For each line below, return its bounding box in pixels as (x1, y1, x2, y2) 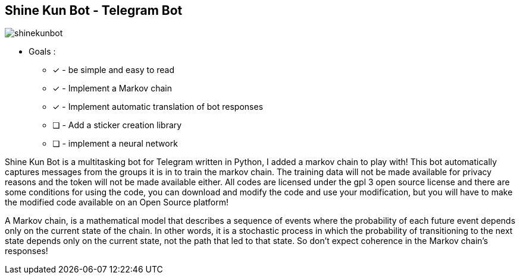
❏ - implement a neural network (52, 138, 178, 149)
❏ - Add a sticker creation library (52, 120, 182, 131)
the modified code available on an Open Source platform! (5, 197, 229, 208)
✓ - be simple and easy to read (52, 65, 175, 75)
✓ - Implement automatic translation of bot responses (52, 102, 264, 112)
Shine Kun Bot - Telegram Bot (5, 3, 183, 18)
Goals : (29, 46, 56, 57)
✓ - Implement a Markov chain (52, 83, 172, 94)
